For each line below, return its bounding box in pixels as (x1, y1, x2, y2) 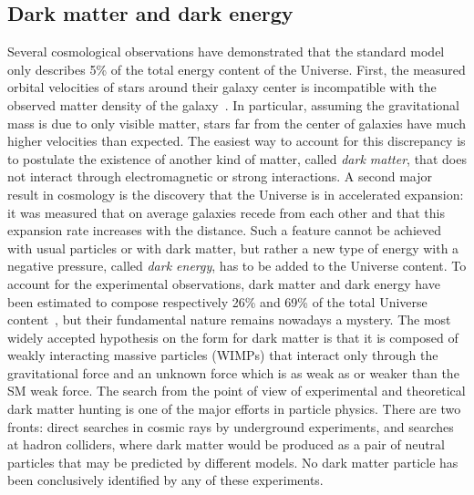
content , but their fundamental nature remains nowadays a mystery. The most (7, 310, 451, 329)
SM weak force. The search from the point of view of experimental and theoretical (7, 381, 466, 400)
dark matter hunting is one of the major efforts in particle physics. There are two (7, 399, 461, 418)
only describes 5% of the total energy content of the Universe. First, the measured (7, 59, 466, 78)
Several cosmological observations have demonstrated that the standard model (7, 42, 445, 61)
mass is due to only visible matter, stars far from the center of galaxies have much (7, 113, 467, 132)
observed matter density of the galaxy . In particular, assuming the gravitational (7, 95, 459, 114)
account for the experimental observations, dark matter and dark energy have (7, 273, 440, 293)
